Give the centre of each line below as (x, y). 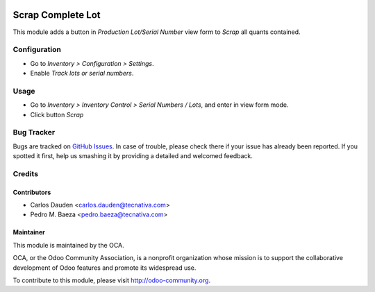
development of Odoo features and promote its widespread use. (105, 268)
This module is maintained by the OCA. (68, 245)
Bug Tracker (34, 132)
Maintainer (29, 232)
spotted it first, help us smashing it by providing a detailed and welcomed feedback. (133, 156)
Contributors (32, 192)
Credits (25, 173)
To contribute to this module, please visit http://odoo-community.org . (112, 280)
